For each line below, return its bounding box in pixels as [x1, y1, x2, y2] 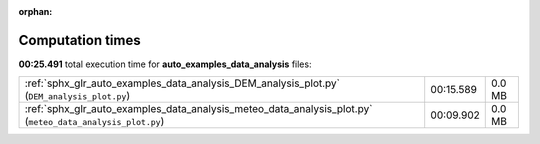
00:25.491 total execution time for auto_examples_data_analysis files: [18, 58, 312, 70]
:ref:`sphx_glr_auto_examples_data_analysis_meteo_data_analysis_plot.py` [24, 102, 373, 116]
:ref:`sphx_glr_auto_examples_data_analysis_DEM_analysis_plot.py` [24, 76, 340, 90]
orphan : [18, 6, 53, 17]
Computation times [18, 31, 141, 49]
